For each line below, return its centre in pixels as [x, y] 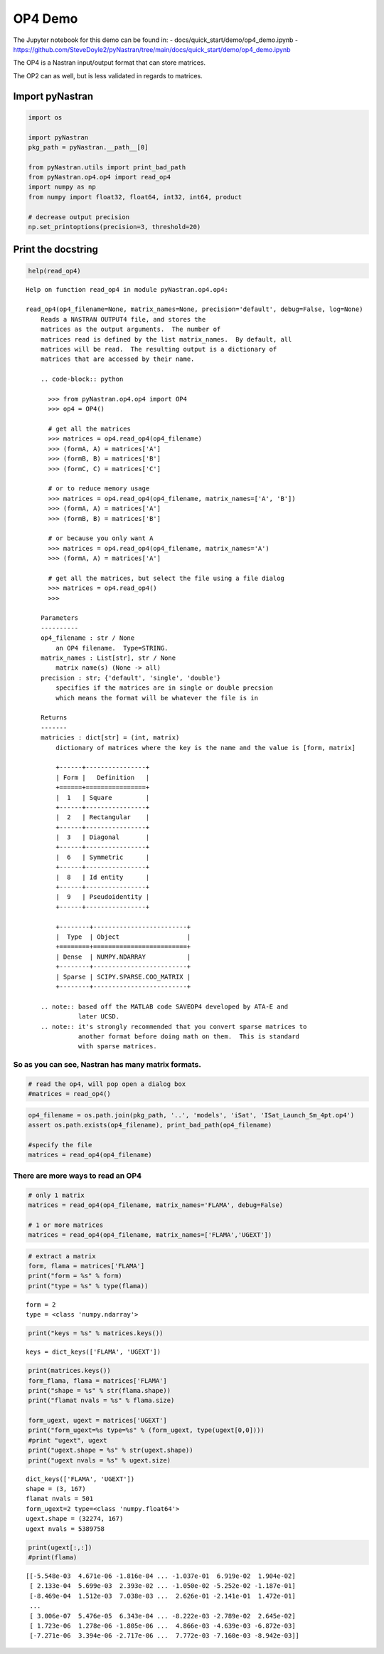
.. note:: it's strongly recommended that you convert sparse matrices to [174, 1026]
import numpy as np [62, 187]
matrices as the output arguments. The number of [130, 330]
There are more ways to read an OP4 [78, 1176]
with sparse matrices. [118, 1047]
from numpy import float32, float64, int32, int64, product [135, 197]
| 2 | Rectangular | [103, 817]
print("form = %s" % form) [75, 1276]
